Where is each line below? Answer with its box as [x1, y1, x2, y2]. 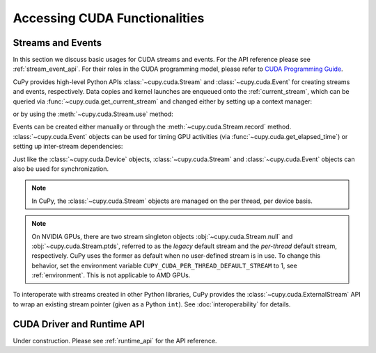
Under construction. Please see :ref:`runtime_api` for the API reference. [13, 336, 217, 345]
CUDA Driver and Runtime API [13, 318, 146, 330]
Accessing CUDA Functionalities [13, 10, 205, 26]
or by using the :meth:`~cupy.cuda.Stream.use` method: [13, 110, 173, 118]
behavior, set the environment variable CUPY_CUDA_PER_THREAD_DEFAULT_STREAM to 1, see [31, 261, 297, 270]
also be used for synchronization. [13, 164, 109, 173]
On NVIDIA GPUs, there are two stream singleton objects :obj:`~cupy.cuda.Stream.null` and [31, 232, 293, 240]
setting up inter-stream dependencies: [13, 142, 123, 151]
